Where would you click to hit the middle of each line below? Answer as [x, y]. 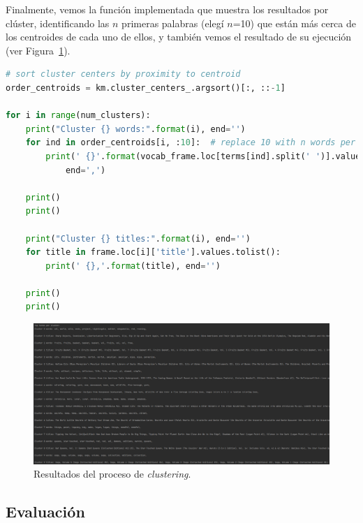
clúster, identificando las [58, 23]
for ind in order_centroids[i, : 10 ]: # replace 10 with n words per [191, 143]
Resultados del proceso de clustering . [112, 474]
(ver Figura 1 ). [38, 50]
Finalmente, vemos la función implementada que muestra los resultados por [167, 9]
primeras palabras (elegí [173, 23]
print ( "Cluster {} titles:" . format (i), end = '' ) [138, 238]
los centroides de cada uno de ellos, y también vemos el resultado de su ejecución [179, 37]
